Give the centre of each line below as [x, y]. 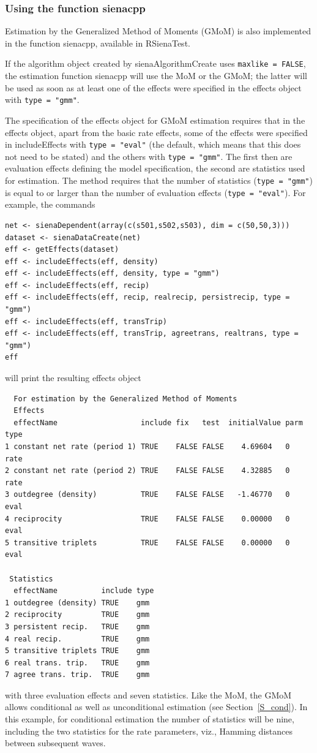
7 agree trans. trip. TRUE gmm [77, 675]
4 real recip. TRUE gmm [77, 639]
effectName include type [84, 591]
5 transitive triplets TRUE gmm [77, 651]
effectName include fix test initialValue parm [158, 422]
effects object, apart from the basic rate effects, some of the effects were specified [156, 132]
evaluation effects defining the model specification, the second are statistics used [155, 168]
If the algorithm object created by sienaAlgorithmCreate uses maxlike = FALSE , [155, 63]
